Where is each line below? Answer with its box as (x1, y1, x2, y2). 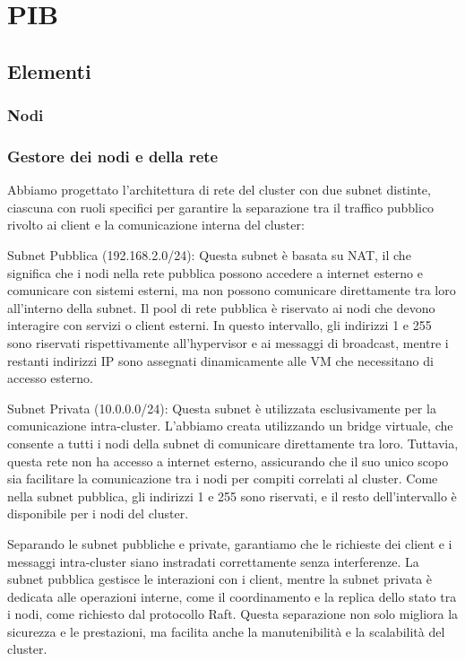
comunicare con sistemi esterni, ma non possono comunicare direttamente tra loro (7, 281, 456, 300)
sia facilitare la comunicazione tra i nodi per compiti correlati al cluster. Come (7, 469, 438, 488)
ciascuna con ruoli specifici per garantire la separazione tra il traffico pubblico (7, 197, 435, 216)
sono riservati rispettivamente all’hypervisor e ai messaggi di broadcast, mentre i (7, 333, 449, 352)
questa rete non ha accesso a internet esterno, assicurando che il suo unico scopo (7, 451, 449, 470)
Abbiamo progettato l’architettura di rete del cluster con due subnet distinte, (7, 180, 431, 199)
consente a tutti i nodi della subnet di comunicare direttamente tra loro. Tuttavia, (7, 433, 459, 452)
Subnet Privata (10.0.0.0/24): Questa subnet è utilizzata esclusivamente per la (7, 398, 436, 417)
